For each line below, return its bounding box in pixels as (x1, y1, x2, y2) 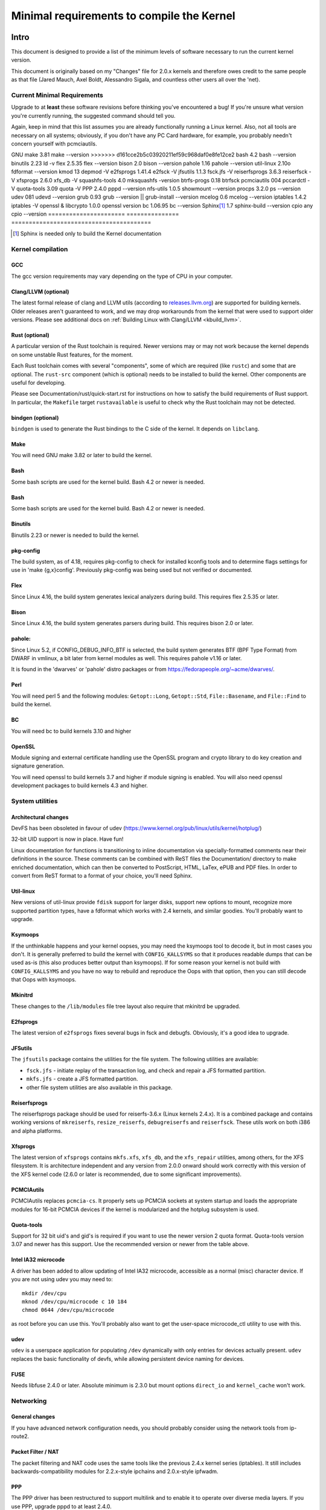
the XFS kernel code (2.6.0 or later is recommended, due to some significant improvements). (11, 1171, 241, 1178)
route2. (11, 1433, 30, 1440)
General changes (11, 1413, 56, 1421)
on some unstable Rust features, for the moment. (11, 351, 133, 358)
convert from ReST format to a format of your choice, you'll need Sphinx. (11, 872, 193, 879)
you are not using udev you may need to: (11, 1276, 113, 1283)
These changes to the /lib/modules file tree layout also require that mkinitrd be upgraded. (11, 1003, 241, 1010)
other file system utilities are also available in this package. (26, 1084, 173, 1091)
